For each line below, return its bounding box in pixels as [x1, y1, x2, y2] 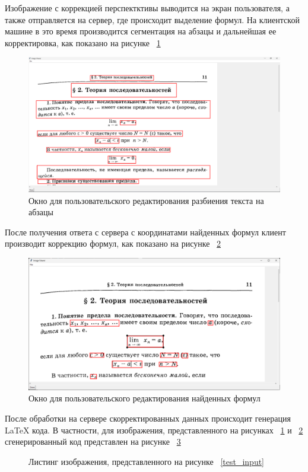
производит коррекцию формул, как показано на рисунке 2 [5, 237, 221, 250]
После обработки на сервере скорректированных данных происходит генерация [5, 412, 291, 425]
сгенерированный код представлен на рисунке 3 [5, 435, 181, 448]
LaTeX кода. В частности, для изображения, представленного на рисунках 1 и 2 [5, 423, 303, 436]
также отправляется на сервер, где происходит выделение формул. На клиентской [5, 13, 300, 25]
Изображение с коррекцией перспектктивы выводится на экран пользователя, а [5, 2, 290, 14]
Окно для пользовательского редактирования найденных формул [28, 392, 261, 404]
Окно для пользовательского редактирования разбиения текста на [28, 194, 264, 206]
